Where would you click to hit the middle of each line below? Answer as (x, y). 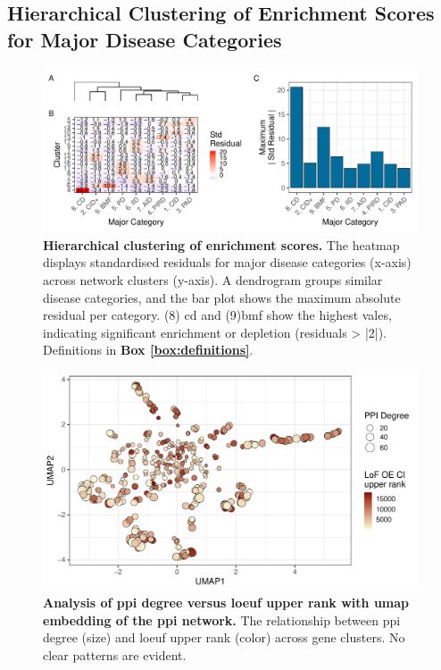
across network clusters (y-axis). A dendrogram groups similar (213, 280)
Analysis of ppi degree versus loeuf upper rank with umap (226, 603)
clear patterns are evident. (115, 655)
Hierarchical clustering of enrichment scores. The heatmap (221, 244)
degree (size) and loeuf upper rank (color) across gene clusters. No (224, 637)
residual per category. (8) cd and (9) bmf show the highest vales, (217, 315)
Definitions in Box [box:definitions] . (148, 350)
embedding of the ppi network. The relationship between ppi (222, 620)
